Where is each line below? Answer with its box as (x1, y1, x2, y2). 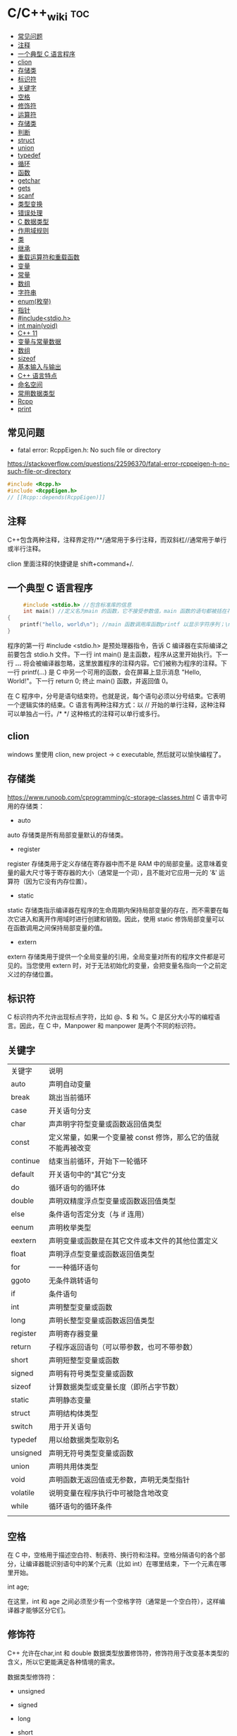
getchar (17, 176, 41, 185)
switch (11, 1422, 33, 1432)
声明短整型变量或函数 (48, 1356, 120, 1366)
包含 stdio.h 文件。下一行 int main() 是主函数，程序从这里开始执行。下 (19, 650, 222, 658)
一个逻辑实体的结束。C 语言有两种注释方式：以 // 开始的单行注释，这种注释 (7, 700, 226, 709)
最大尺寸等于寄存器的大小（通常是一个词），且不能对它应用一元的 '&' (19, 868, 217, 876)
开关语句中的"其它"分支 (48, 1170, 126, 1180)
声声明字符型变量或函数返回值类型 (48, 1119, 162, 1129)
